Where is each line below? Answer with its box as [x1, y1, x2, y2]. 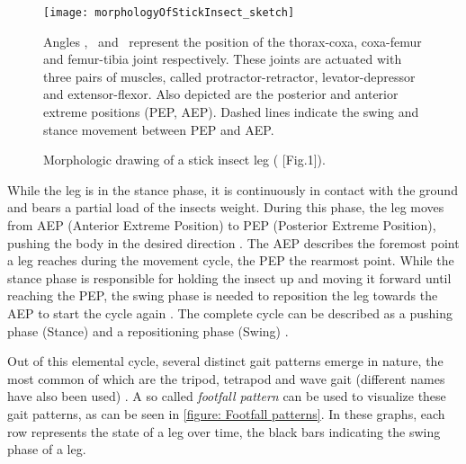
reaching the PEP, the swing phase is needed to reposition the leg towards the [7, 286, 438, 305]
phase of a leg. [7, 440, 86, 459]
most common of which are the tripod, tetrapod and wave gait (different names [7, 369, 445, 388]
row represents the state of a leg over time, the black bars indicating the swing [7, 422, 441, 441]
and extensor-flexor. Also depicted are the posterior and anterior [43, 85, 399, 103]
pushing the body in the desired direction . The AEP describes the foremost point [7, 233, 460, 252]
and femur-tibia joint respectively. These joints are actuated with [43, 49, 402, 68]
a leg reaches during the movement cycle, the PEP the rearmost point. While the [7, 251, 454, 270]
